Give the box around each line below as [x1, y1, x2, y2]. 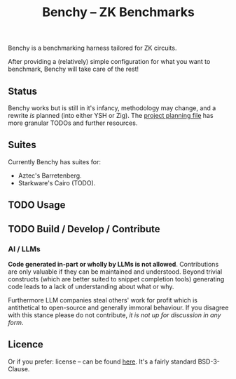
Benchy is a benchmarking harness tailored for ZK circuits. [8, 44, 177, 53]
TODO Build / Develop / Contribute [8, 222, 160, 235]
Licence [8, 338, 44, 351]
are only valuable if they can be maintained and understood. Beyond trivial [8, 267, 223, 276]
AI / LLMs [8, 244, 41, 253]
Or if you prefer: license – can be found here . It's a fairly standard [8, 357, 197, 366]
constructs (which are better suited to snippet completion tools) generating [8, 274, 225, 283]
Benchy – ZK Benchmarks [42, 4, 195, 20]
